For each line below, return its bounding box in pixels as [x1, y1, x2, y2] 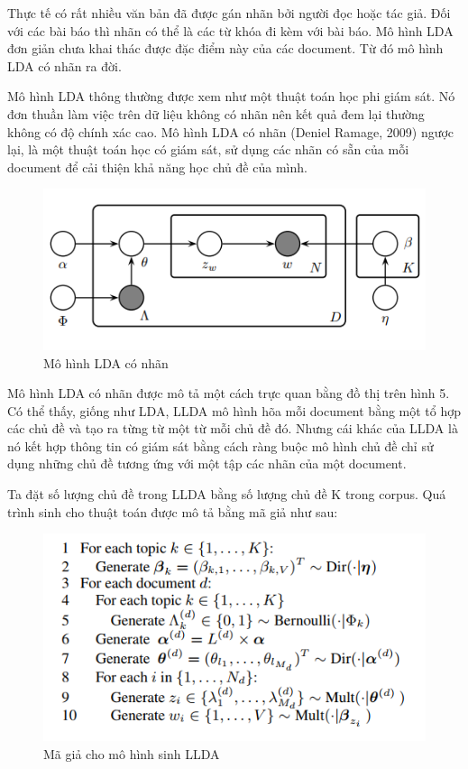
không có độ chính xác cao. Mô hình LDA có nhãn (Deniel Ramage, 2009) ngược [7, 122, 454, 141]
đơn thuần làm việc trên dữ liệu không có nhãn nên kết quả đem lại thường [7, 104, 425, 123]
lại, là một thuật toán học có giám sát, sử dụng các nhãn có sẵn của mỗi [7, 140, 409, 159]
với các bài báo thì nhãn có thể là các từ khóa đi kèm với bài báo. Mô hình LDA [7, 21, 454, 40]
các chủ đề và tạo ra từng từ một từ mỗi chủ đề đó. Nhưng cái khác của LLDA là [7, 419, 458, 438]
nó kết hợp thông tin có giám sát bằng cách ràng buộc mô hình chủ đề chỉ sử [7, 436, 434, 455]
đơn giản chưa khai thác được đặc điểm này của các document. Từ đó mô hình [7, 39, 444, 58]
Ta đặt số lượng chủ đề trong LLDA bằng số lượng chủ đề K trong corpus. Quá [7, 485, 446, 504]
